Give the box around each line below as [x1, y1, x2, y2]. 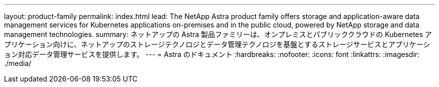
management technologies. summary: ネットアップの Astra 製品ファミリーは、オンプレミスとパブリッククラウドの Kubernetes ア [4, 30, 432, 38]
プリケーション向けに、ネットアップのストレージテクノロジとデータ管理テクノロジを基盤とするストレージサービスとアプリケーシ [4, 40, 430, 48]
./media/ [4, 59, 32, 67]
